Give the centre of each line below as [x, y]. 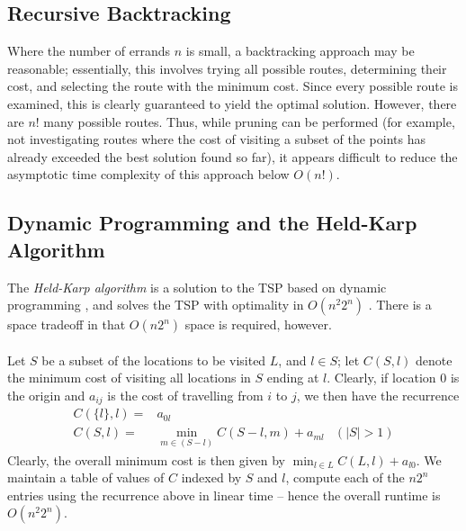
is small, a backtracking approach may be [300, 51]
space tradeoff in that [67, 324]
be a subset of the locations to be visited [154, 360]
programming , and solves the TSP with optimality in [156, 305]
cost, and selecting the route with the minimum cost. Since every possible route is [233, 86]
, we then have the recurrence [378, 395]
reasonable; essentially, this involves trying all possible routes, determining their [227, 68]
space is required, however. [258, 324]
